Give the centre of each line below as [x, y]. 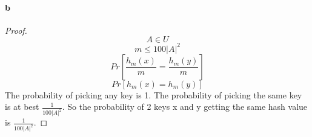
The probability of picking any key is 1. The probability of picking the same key [154, 94]
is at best [22, 107]
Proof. [16, 30]
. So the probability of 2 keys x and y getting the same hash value [185, 107]
